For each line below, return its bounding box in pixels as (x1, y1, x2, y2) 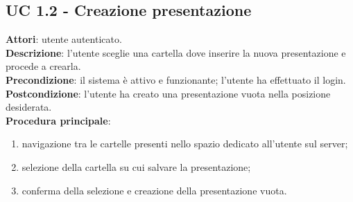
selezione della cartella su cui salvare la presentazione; (21, 159, 251, 174)
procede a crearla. (6, 59, 81, 73)
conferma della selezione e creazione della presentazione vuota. (21, 183, 287, 197)
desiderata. (6, 100, 52, 114)
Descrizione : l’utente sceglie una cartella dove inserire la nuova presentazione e (6, 45, 346, 59)
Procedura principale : (6, 113, 111, 127)
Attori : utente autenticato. (6, 32, 122, 46)
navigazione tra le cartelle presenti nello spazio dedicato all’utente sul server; (21, 136, 348, 151)
